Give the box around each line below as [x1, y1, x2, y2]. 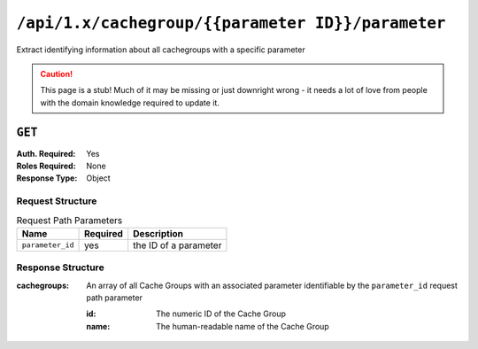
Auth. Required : [16, 148, 76, 159]
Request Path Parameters [16, 213, 123, 226]
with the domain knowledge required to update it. [40, 97, 220, 108]
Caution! [40, 68, 73, 79]
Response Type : [16, 173, 78, 183]
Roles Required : [16, 160, 76, 172]
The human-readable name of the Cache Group [156, 321, 329, 331]
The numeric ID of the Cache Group [156, 308, 287, 319]
